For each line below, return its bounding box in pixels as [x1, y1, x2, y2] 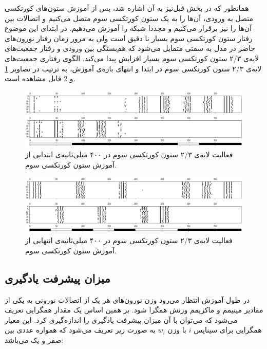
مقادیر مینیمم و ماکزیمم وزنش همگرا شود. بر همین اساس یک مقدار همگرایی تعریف [5, 304, 263, 315]
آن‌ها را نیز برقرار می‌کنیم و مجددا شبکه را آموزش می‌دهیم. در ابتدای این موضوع [5, 23, 252, 33]
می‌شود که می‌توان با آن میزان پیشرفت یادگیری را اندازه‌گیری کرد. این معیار [5, 314, 238, 325]
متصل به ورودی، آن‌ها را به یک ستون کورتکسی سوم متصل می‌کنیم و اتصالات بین [5, 12, 253, 23]
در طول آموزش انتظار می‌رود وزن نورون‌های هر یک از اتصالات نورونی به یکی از [5, 294, 250, 305]
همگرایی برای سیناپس [194, 324, 262, 335]
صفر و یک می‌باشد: [5, 334, 64, 345]
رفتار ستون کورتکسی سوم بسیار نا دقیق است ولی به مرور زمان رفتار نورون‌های [5, 32, 253, 43]
